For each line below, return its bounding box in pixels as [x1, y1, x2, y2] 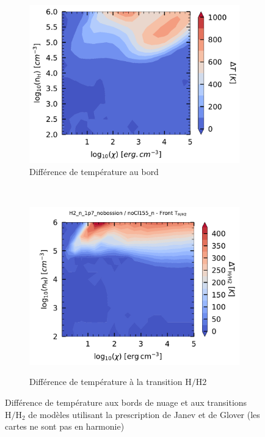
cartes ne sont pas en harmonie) [5, 420, 125, 433]
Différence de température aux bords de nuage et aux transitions [5, 395, 247, 408]
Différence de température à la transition [29, 375, 183, 388]
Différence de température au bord [29, 165, 159, 177]
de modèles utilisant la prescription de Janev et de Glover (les [28, 408, 260, 420]
